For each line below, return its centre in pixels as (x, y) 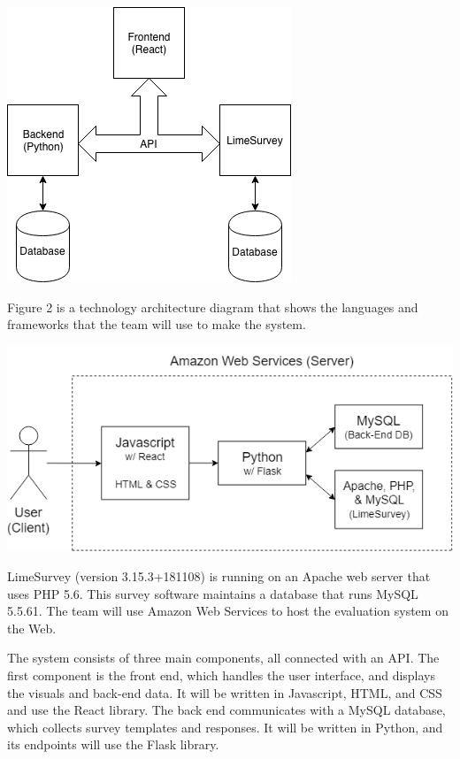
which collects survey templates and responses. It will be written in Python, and (225, 727)
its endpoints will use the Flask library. (113, 744)
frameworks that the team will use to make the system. (157, 324)
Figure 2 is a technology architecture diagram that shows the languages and (213, 307)
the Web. (32, 628)
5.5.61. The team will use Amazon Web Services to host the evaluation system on (228, 611)
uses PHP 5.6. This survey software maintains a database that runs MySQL (213, 593)
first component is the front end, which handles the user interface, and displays (222, 675)
